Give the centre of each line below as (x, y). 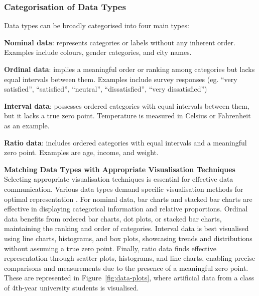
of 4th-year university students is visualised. (72, 287)
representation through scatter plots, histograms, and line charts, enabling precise (130, 258)
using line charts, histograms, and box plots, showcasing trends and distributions (128, 238)
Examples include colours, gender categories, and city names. (98, 52)
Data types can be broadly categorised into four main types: (97, 25)
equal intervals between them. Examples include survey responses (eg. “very (121, 79)
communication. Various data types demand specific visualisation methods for (124, 189)
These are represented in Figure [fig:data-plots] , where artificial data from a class (129, 278)
